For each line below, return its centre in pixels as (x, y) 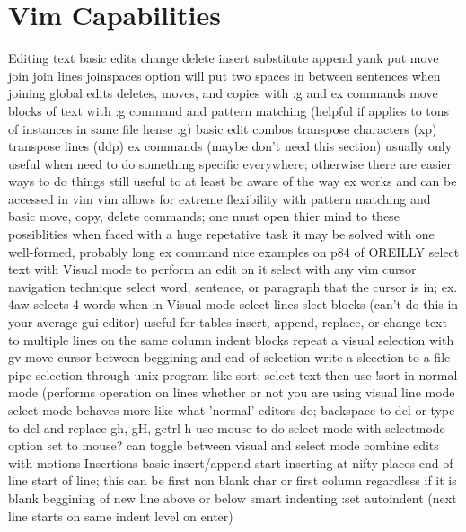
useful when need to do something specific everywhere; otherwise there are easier (230, 163)
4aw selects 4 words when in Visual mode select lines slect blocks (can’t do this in (233, 304)
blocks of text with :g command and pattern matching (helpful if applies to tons (229, 110)
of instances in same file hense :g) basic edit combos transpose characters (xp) (223, 128)
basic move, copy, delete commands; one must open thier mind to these (204, 216)
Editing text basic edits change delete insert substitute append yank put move (224, 58)
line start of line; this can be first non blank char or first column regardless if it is (233, 480)
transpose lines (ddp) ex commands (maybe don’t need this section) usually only (230, 146)
